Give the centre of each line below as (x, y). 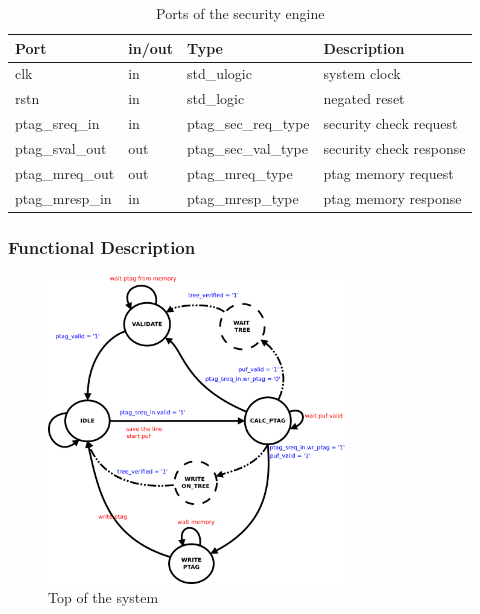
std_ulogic (219, 73)
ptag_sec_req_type (248, 123)
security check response (394, 147)
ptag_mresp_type (242, 197)
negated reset (364, 98)
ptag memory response (392, 197)
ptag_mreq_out (65, 172)
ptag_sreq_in (57, 123)
